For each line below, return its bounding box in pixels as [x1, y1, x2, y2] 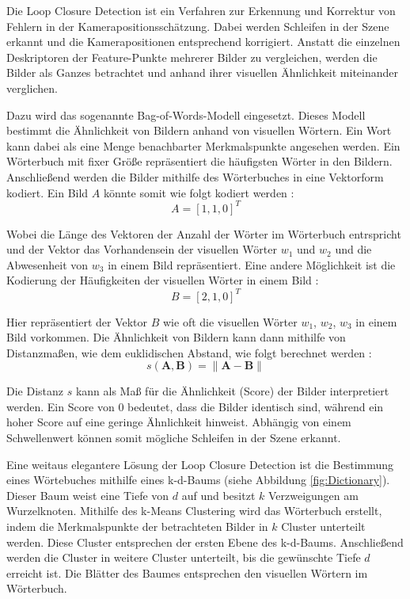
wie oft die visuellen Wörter [163, 313, 298, 330]
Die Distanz [6, 383, 64, 399]
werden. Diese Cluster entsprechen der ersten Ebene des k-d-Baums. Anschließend [6, 533, 404, 550]
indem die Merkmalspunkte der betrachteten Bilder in [6, 518, 268, 535]
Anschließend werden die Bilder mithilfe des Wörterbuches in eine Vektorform [6, 168, 384, 185]
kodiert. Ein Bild [6, 184, 89, 200]
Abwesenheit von [6, 256, 89, 273]
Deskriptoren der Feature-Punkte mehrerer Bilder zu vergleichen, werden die [6, 48, 378, 65]
